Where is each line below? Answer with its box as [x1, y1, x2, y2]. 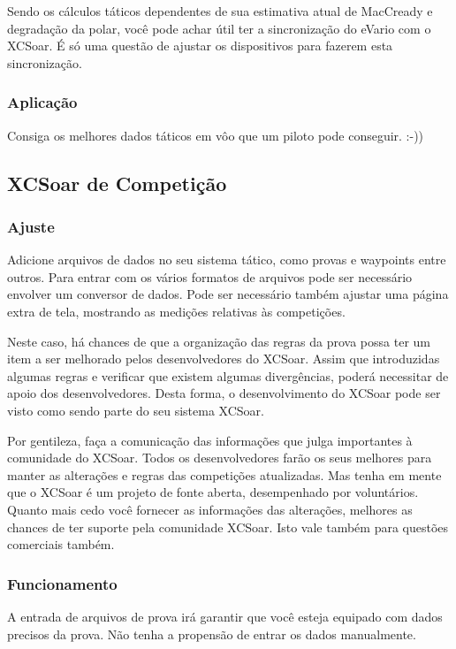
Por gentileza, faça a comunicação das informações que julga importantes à [7, 431, 413, 449]
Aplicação [7, 91, 78, 113]
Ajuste [7, 215, 55, 237]
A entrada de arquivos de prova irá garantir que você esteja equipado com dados [7, 607, 443, 625]
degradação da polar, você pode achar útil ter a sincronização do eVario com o [7, 19, 431, 37]
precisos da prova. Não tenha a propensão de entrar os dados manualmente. [7, 624, 416, 643]
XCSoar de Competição [7, 169, 227, 196]
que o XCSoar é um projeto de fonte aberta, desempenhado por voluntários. [7, 483, 419, 501]
